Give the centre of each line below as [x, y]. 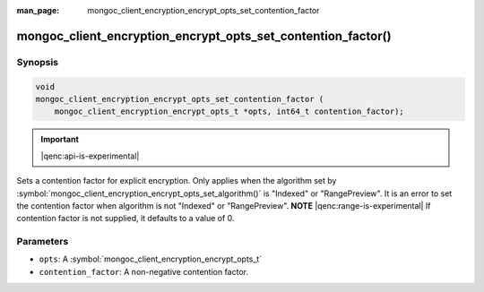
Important [60, 140]
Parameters [43, 242]
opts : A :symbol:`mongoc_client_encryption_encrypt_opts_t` [151, 259]
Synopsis [37, 62]
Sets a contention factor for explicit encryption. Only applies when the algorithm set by [177, 181]
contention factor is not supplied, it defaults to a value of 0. [125, 219]
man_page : [38, 10]
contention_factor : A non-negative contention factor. [143, 271]
